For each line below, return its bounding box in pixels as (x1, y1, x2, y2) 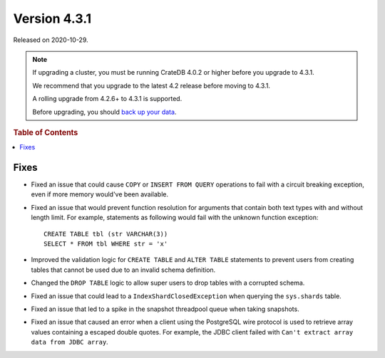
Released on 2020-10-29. (13, 36, 88, 44)
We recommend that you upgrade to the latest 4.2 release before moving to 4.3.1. (32, 81, 271, 90)
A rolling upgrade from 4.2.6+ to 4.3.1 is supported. (32, 95, 183, 103)
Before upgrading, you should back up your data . (32, 107, 177, 116)
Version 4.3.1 (13, 11, 92, 26)
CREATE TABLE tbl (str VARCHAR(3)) (43, 230, 168, 238)
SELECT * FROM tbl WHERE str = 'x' (43, 240, 168, 248)
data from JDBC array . (31, 338, 108, 347)
